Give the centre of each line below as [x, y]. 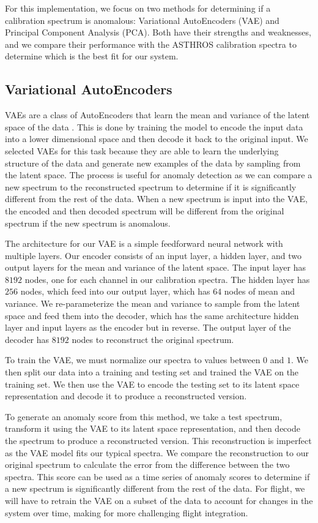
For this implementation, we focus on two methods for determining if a [138, 8]
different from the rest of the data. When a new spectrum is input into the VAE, [156, 199]
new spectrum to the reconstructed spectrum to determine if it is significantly [151, 186]
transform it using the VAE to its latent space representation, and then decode [153, 428]
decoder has [27, 339]
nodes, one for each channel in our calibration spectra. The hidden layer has [167, 279]
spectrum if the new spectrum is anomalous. [88, 223]
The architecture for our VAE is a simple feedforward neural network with [144, 243]
